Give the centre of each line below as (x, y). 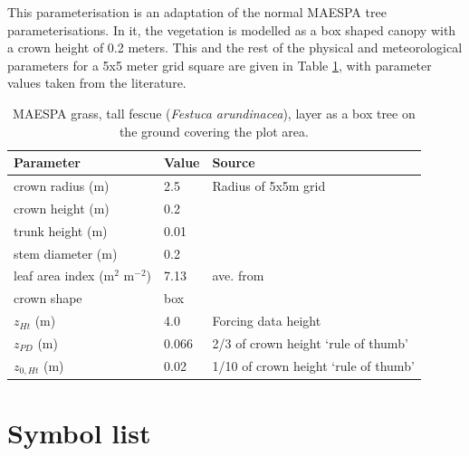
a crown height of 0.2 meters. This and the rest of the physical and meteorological (235, 47)
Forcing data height (267, 321)
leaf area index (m (64, 275)
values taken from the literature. (97, 83)
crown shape (48, 298)
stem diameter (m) (66, 253)
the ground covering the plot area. (214, 131)
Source (234, 162)
